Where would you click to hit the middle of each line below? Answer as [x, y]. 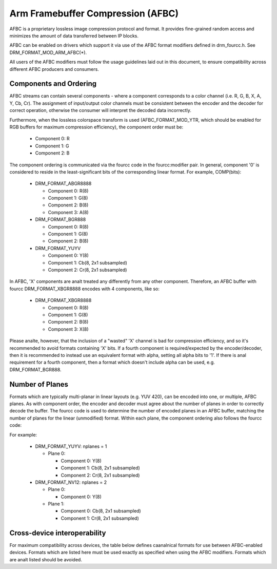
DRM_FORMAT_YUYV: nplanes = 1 [71, 446]
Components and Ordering [53, 84]
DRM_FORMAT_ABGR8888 [63, 184]
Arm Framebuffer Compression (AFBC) [94, 13]
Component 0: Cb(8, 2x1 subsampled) [101, 511]
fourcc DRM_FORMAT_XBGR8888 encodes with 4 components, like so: [85, 289]
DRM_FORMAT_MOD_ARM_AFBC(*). [48, 52]
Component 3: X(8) [68, 329]
